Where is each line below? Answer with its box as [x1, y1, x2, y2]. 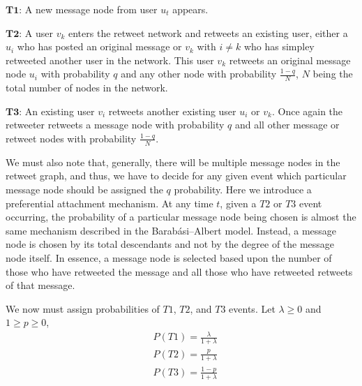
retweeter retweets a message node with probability [6, 117, 225, 132]
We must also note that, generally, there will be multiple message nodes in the [6, 154, 340, 169]
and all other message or [234, 117, 340, 132]
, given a [220, 195, 257, 210]
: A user [19, 25, 53, 40]
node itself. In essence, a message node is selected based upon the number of [6, 250, 332, 265]
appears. [172, 2, 209, 16]
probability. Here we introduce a [174, 182, 312, 196]
